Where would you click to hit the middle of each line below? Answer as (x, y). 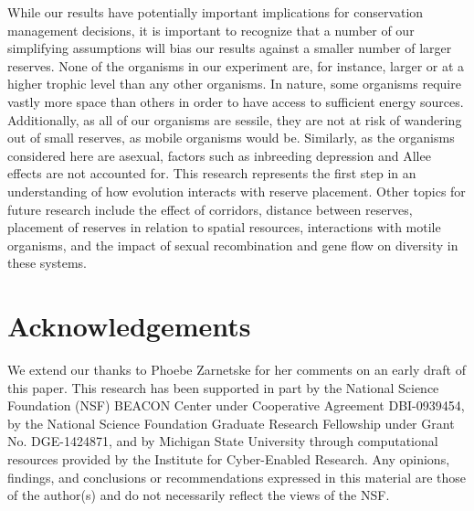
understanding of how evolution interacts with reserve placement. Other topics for (237, 191)
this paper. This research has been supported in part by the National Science (223, 387)
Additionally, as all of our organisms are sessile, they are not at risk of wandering (235, 119)
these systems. (47, 263)
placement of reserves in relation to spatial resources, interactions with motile (224, 227)
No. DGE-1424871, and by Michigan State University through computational (223, 441)
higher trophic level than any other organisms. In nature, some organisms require (234, 84)
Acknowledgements (129, 326)
